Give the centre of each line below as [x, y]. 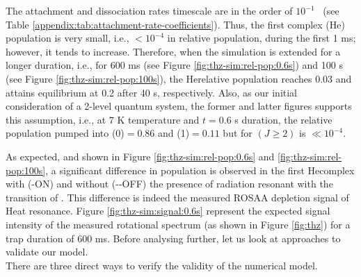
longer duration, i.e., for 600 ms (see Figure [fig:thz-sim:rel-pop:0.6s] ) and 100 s [174, 65]
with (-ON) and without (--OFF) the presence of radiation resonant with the [169, 184]
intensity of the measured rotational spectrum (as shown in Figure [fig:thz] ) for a [178, 224]
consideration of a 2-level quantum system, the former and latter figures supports [179, 106]
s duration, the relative [283, 119]
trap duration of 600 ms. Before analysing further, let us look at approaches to [173, 238]
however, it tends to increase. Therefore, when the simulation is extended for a [173, 51]
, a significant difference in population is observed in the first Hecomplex [200, 170]
